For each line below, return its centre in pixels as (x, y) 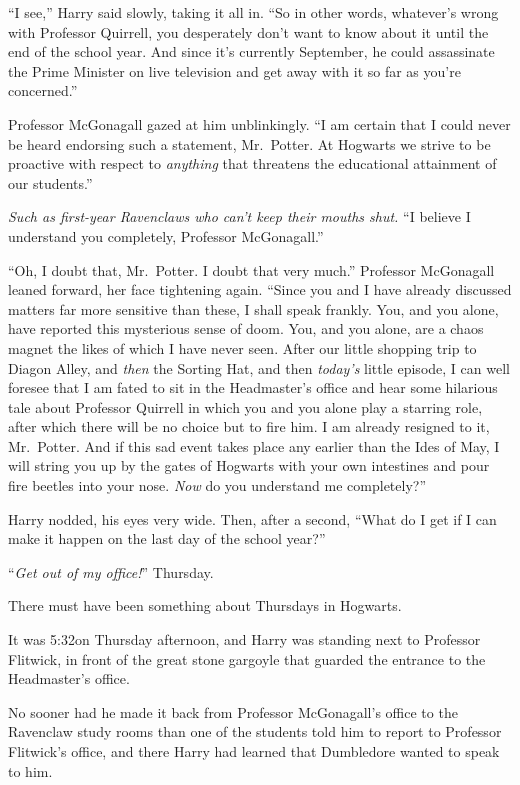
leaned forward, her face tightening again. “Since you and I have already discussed (260, 289)
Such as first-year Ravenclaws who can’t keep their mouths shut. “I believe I (239, 216)
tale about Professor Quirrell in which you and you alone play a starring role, (245, 406)
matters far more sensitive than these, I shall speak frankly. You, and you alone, (253, 308)
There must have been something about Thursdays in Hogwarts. (205, 605)
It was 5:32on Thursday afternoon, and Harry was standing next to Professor (244, 639)
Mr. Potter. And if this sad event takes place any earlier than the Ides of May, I (254, 445)
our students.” (50, 182)
